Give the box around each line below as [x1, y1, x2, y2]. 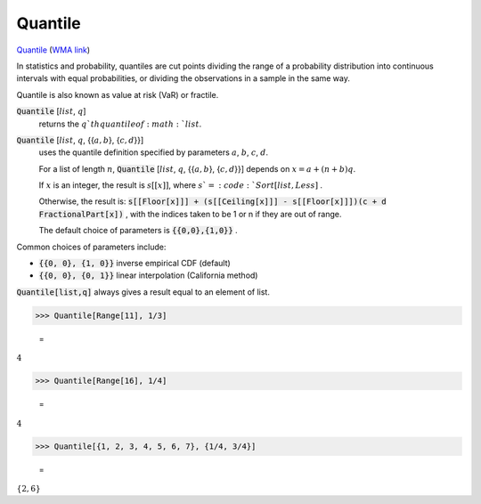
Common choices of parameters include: [16, 241, 167, 252]
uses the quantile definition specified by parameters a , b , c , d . [38, 147, 269, 158]
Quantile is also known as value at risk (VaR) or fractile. [16, 89, 219, 100]
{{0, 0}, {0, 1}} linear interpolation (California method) [38, 270, 258, 280]
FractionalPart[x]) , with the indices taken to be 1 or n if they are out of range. [38, 208, 342, 219]
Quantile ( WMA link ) [16, 45, 91, 55]
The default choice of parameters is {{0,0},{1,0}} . [38, 225, 238, 236]
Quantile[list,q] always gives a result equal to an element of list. [16, 286, 271, 297]
